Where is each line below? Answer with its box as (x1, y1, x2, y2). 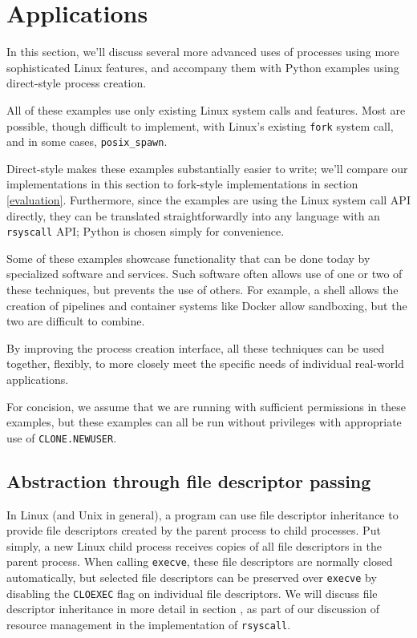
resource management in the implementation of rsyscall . (6, 616, 291, 632)
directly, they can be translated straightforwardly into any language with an (6, 207, 380, 224)
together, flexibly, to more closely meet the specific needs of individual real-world (6, 355, 404, 372)
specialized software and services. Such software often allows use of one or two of (6, 265, 403, 282)
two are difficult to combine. (6, 313, 145, 329)
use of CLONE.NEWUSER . (6, 429, 117, 446)
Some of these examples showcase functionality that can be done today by (6, 249, 370, 266)
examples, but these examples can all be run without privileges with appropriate (6, 414, 402, 430)
